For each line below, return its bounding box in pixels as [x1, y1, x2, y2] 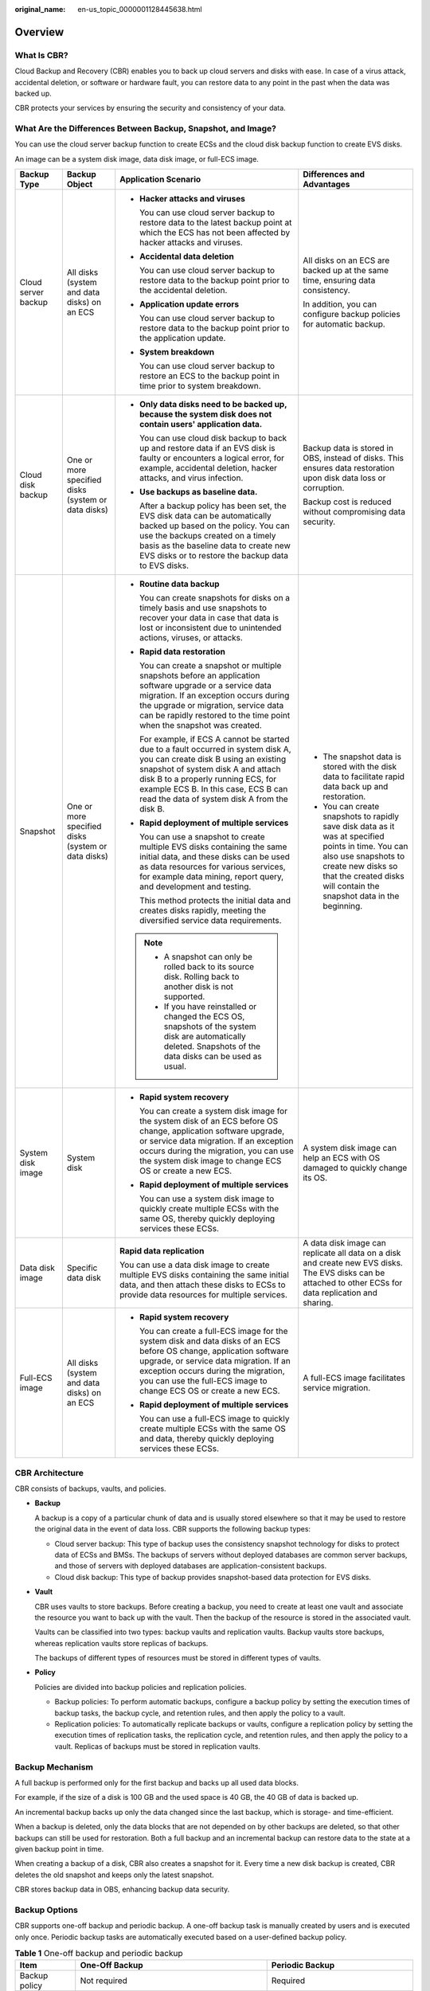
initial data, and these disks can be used [139, 851, 291, 863]
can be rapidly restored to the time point [139, 710, 291, 721]
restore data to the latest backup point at [139, 217, 292, 229]
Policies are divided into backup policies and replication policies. [34, 1682, 247, 1692]
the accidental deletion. [139, 285, 228, 296]
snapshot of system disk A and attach [139, 764, 282, 775]
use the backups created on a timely [139, 530, 276, 542]
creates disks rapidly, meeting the [139, 905, 267, 916]
